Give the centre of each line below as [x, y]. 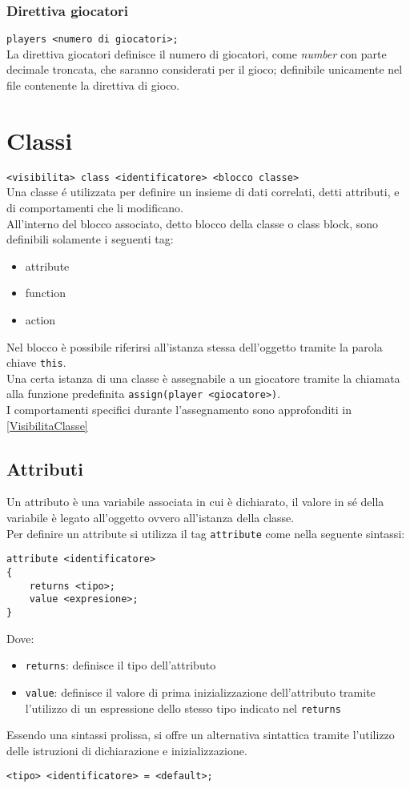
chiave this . [36, 362]
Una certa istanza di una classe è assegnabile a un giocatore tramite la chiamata [203, 378]
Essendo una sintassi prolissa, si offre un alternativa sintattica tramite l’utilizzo [201, 735]
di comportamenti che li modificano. [95, 208]
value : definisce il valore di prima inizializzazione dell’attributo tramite [200, 692]
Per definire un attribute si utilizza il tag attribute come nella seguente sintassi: [206, 533]
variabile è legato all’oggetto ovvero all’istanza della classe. [151, 518]
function [45, 293]
